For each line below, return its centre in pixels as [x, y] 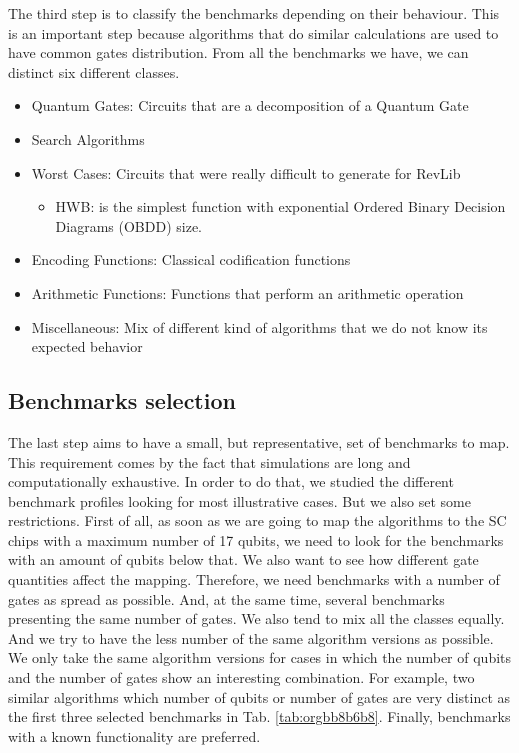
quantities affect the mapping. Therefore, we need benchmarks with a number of [254, 579]
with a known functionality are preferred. [134, 735]
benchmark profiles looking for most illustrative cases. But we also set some [239, 500]
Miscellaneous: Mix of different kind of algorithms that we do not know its [259, 326]
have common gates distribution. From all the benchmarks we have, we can [238, 52]
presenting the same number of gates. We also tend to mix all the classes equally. [256, 618]
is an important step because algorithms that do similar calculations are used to [253, 32]
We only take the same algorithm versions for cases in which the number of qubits [260, 657]
